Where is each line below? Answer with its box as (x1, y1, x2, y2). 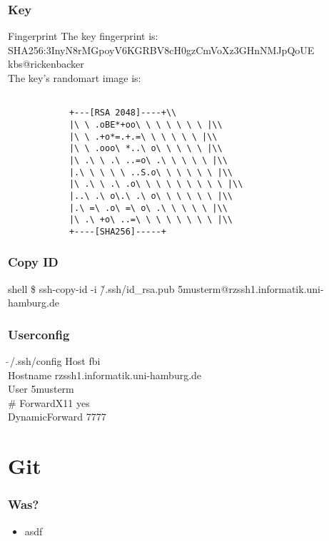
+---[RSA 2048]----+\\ (69, 108, 177, 118)
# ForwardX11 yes (8, 395, 90, 410)
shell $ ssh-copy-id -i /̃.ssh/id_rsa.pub (8, 281, 175, 296)
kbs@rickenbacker (8, 56, 84, 71)
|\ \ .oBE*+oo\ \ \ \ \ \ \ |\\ (69, 119, 223, 130)
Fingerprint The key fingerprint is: (8, 29, 158, 43)
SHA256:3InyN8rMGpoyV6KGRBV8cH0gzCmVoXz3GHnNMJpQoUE (8, 42, 315, 57)
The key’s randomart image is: (8, 71, 141, 85)
